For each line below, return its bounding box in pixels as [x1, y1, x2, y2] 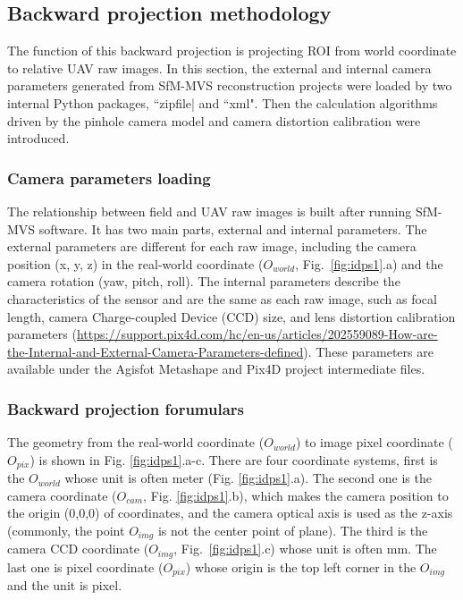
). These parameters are [303, 342, 434, 360]
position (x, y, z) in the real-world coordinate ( [7, 254, 264, 273]
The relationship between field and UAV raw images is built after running [7, 201, 412, 220]
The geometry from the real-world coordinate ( [7, 433, 265, 452]
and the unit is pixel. [7, 576, 122, 595]
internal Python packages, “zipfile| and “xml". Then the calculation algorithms [7, 93, 438, 112]
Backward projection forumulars [7, 397, 245, 419]
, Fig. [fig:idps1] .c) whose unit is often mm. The [173, 539, 437, 558]
